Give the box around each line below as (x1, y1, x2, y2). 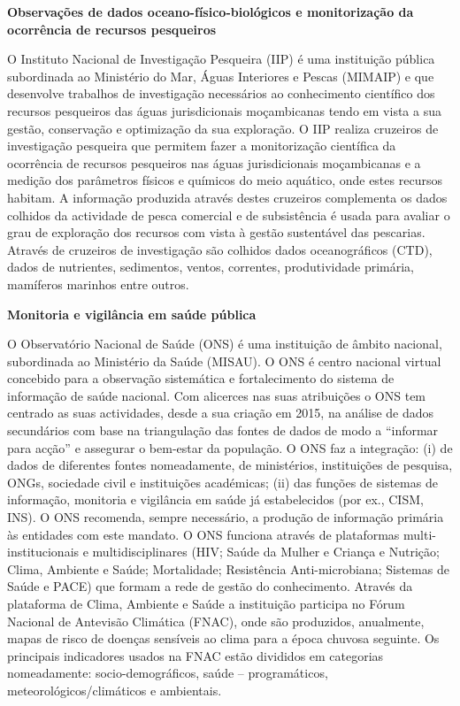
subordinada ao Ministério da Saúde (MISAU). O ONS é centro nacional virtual (7, 351, 441, 370)
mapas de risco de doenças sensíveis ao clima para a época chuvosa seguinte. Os (7, 629, 440, 648)
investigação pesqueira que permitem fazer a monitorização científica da (7, 136, 396, 155)
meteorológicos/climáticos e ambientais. (7, 680, 222, 699)
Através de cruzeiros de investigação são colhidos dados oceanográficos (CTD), (7, 240, 433, 258)
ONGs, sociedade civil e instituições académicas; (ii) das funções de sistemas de (7, 472, 438, 491)
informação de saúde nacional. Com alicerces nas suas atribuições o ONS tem (7, 386, 426, 404)
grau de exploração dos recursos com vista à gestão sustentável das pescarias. (7, 223, 425, 242)
